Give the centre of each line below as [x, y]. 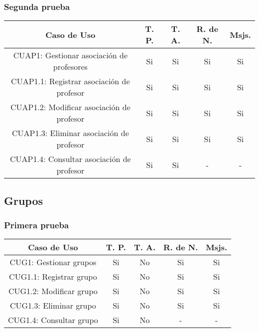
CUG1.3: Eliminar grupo [53, 306]
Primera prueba [37, 225]
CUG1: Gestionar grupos [53, 262]
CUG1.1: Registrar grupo [53, 277]
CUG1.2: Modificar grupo [53, 291]
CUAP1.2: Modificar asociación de [70, 107]
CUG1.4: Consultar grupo [53, 320]
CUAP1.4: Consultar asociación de [70, 159]
